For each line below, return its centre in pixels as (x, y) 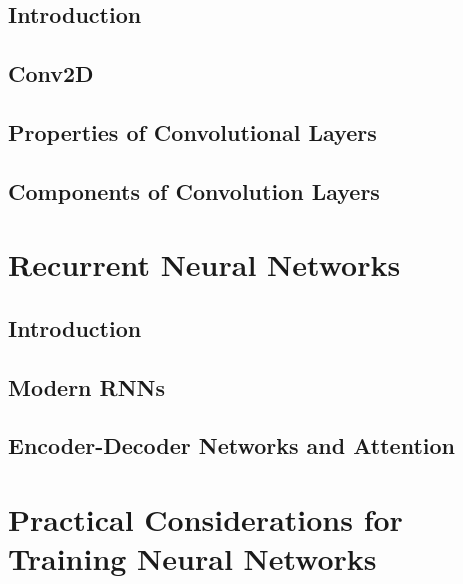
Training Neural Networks (192, 558)
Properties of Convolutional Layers (192, 131)
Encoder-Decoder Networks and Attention (231, 445)
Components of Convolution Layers (194, 190)
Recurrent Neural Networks (204, 264)
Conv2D (51, 73)
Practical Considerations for (205, 519)
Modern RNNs (87, 386)
